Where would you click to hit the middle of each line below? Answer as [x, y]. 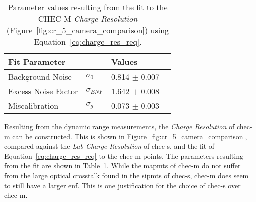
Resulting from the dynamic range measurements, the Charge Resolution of [119, 126]
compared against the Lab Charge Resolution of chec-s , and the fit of [109, 146]
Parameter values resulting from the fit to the [88, 7]
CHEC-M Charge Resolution [88, 18]
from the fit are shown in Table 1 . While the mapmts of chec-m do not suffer [122, 166]
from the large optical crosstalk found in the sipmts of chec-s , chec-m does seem [126, 175]
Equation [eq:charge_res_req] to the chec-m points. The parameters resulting [124, 156]
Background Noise [40, 76]
